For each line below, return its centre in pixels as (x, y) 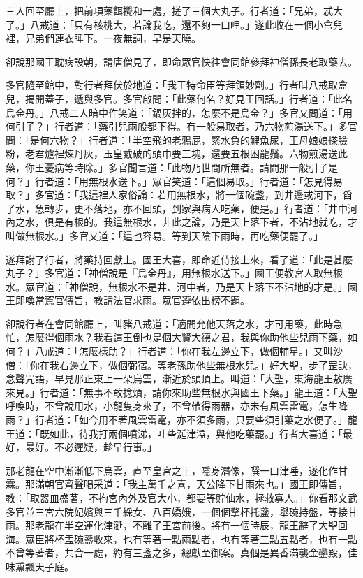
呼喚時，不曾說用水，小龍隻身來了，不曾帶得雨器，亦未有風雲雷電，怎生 (172, 406)
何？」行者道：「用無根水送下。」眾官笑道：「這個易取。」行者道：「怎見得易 (174, 181)
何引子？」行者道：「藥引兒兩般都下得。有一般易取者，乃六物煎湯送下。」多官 (181, 126)
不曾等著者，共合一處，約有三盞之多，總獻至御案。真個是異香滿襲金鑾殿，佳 (181, 552)
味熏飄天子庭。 (40, 566)
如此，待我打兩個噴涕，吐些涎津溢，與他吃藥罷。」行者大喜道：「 (196, 433)
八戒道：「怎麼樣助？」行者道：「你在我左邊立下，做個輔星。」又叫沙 (188, 351)
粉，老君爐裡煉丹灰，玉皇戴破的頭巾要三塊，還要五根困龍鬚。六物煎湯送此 (177, 153)
